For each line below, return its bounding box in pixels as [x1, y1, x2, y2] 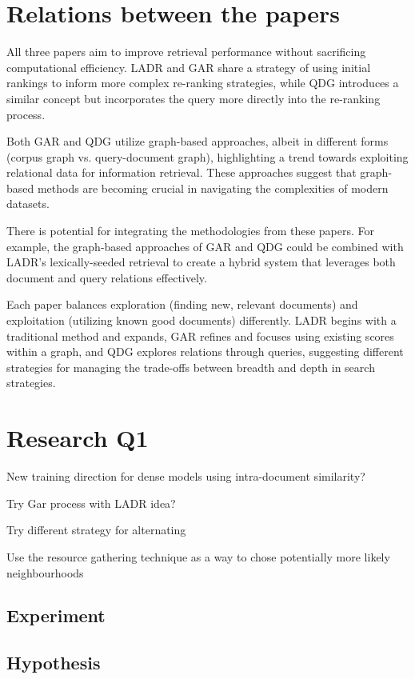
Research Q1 [6, 421, 149, 454]
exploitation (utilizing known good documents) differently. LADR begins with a [6, 312, 397, 329]
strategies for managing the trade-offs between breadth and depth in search [6, 358, 375, 375]
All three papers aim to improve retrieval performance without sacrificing [6, 43, 366, 60]
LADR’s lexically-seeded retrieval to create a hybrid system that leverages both [6, 254, 396, 270]
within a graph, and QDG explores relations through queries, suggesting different [6, 343, 404, 360]
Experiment [6, 603, 106, 628]
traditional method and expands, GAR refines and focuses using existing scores [6, 327, 394, 344]
